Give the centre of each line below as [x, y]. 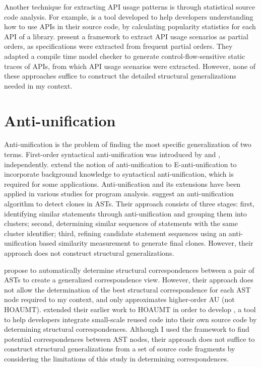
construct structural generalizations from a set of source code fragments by [120, 349]
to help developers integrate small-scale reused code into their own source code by [130, 319]
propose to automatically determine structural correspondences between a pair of [129, 270]
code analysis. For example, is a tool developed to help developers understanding [129, 16]
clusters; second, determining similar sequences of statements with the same [121, 223]
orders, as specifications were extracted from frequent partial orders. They [118, 46]
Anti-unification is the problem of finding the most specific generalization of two [128, 144]
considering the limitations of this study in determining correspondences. [116, 358]
